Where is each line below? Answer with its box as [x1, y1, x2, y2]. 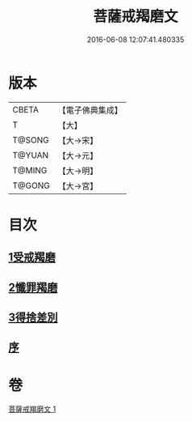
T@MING [12, 164, 48, 176]
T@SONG [12, 134, 50, 146]
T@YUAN [12, 149, 49, 160]
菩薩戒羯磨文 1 [8, 404, 56, 414]
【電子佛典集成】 [57, 104, 123, 116]
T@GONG [12, 180, 50, 191]
